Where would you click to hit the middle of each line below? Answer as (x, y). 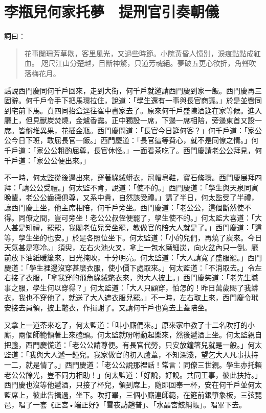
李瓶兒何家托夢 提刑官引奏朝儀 (112, 11)
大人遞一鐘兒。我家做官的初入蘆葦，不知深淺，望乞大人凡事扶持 (151, 355)
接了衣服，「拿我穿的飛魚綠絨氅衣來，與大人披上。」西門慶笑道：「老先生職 (135, 277)
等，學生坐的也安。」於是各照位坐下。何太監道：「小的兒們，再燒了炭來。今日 (133, 237)
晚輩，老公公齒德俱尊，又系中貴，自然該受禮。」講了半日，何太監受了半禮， (131, 197)
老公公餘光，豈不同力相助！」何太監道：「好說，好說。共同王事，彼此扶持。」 (133, 374)
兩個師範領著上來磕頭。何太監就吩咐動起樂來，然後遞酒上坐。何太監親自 (140, 335)
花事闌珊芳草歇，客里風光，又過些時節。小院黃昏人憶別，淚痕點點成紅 (142, 53)
